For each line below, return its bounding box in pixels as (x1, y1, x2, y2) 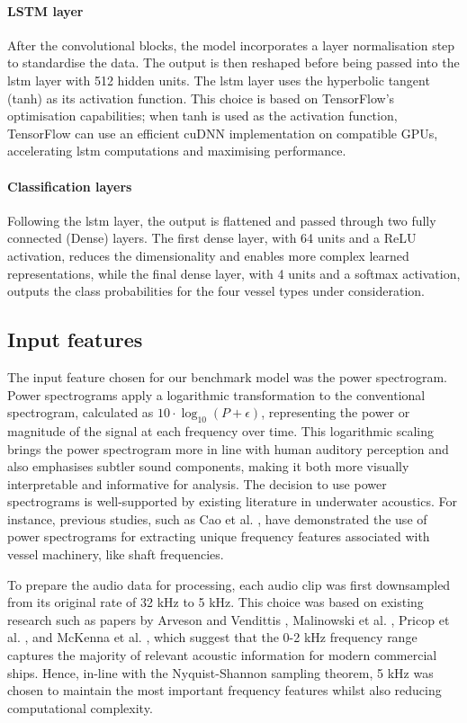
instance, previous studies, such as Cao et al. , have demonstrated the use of (7, 509, 427, 528)
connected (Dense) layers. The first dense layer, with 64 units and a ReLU (7, 228, 417, 247)
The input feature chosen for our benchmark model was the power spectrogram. (7, 367, 447, 386)
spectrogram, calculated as (7, 403, 154, 422)
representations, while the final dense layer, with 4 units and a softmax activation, (7, 263, 461, 282)
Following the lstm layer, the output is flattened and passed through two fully (7, 210, 436, 229)
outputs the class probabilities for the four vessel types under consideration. (7, 281, 426, 300)
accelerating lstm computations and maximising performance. (7, 141, 346, 160)
